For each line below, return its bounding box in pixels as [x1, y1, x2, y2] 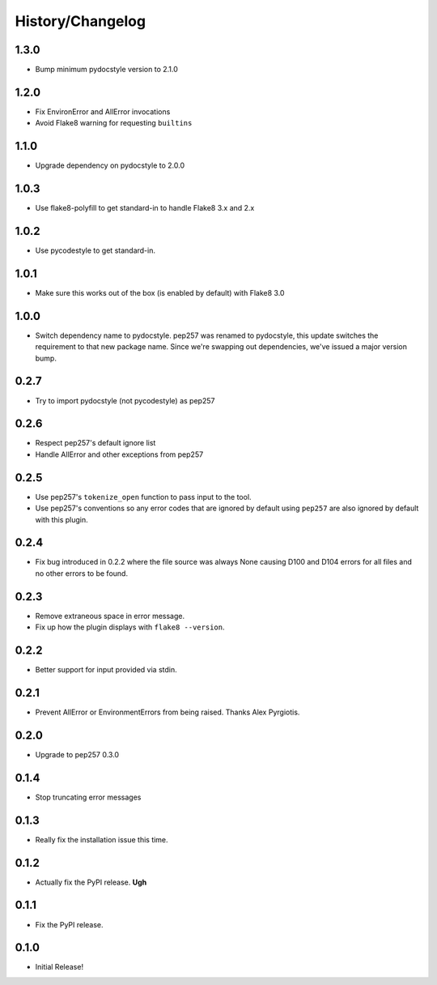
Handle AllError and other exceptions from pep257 [35, 450, 204, 459]
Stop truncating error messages [35, 792, 142, 802]
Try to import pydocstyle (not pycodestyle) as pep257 [35, 395, 215, 405]
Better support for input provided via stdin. [35, 665, 177, 675]
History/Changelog [15, 12, 146, 30]
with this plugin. [35, 514, 88, 524]
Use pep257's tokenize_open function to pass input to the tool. [35, 492, 252, 501]
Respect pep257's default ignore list [35, 438, 156, 448]
